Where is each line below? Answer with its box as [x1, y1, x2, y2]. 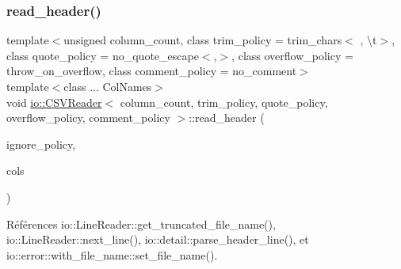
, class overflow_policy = [231, 47, 353, 63]
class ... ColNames [63, 78, 152, 94]
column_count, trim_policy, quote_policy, [120, 93, 328, 110]
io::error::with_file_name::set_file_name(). [6, 246, 218, 263]
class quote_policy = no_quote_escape [6, 47, 199, 63]
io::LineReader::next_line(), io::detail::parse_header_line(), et [6, 231, 309, 248]
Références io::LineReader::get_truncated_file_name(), [6, 215, 276, 232]
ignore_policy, [6, 135, 76, 152]
